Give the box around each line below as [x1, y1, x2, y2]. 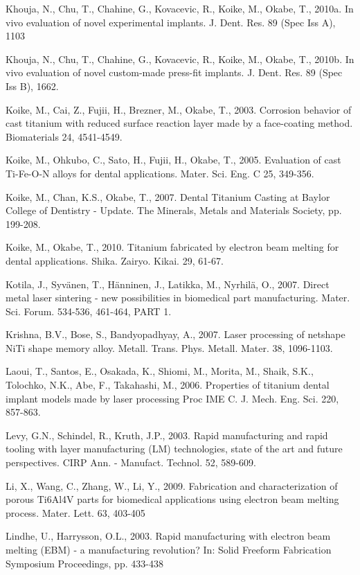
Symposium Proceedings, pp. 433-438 [6, 556, 163, 570]
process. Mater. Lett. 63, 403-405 [6, 505, 145, 520]
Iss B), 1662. [6, 78, 59, 93]
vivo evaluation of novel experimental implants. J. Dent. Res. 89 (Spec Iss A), [6, 15, 336, 29]
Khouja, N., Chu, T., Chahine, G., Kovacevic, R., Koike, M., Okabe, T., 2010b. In [6, 51, 354, 66]
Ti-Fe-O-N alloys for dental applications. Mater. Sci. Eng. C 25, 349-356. [6, 166, 314, 180]
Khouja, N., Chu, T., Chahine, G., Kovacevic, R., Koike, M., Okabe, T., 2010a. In [6, 1, 354, 15]
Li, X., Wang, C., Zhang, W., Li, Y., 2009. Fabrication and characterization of [6, 478, 338, 493]
